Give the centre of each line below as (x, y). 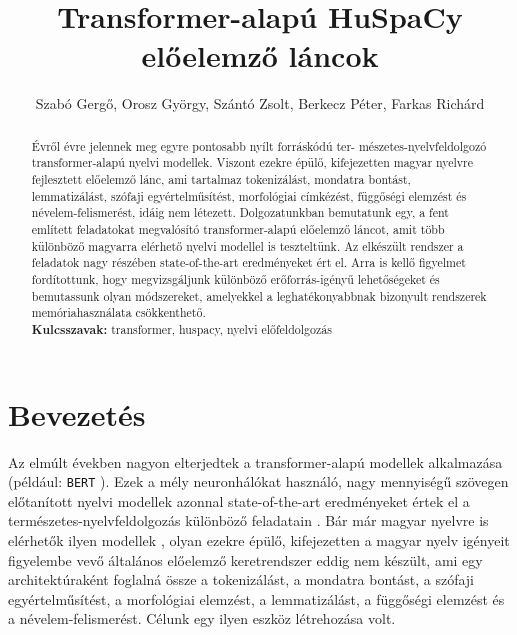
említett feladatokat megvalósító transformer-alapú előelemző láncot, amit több (238, 228)
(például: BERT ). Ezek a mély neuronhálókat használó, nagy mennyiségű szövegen (258, 481)
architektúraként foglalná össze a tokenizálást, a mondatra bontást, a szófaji (241, 579)
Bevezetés (77, 413)
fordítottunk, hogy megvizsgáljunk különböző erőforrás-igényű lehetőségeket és (235, 278)
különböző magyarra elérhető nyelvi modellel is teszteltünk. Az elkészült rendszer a (247, 245)
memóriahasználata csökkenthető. (118, 312)
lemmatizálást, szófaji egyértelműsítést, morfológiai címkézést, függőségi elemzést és (249, 195)
